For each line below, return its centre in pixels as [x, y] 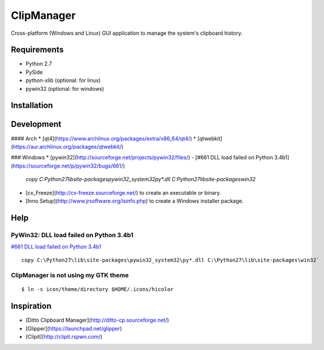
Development [36, 124]
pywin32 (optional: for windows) [65, 89]
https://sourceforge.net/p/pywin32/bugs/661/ [68, 166]
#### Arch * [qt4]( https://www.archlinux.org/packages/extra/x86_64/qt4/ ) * [104, 138]
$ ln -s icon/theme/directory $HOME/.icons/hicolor [97, 290]
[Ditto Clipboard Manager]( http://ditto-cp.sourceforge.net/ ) [97, 320]
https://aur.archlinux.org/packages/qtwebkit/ [67, 146]
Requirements [37, 50]
